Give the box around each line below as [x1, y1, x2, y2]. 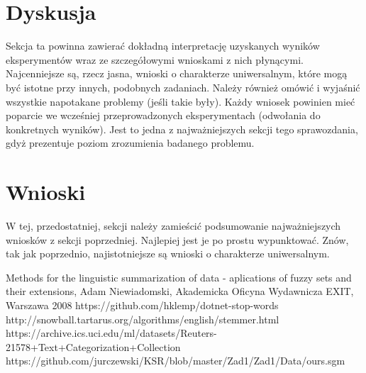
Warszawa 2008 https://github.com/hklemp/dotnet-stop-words [6, 297, 279, 312]
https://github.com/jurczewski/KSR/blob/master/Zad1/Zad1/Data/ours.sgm [6, 353, 345, 368]
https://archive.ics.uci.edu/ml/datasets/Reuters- [6, 325, 217, 340]
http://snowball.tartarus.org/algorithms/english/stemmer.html [6, 311, 279, 326]
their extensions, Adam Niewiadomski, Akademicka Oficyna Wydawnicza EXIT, [6, 284, 354, 299]
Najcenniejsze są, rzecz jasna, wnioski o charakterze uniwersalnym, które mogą [6, 66, 348, 81]
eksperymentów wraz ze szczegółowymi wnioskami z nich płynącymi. [6, 52, 304, 67]
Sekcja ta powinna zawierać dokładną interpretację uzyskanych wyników [6, 38, 320, 53]
